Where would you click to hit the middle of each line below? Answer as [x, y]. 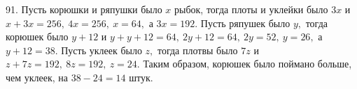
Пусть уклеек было [101, 50]
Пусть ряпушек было [245, 23]
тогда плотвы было [197, 50]
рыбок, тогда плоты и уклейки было [251, 9]
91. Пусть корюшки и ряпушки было [84, 9]
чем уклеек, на [37, 77]
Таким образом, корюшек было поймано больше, [247, 64]
